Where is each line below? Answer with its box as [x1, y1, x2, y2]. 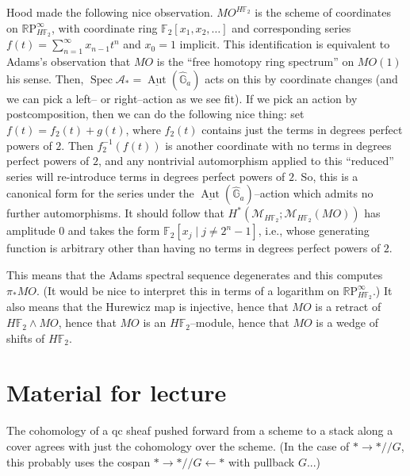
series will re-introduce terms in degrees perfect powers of [6, 167, 285, 184]
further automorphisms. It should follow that [6, 205, 224, 221]
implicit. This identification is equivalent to [179, 36, 390, 52]
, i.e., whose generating [258, 222, 370, 239]
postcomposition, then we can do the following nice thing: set [6, 106, 305, 122]
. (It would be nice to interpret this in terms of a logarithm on [36, 282, 339, 298]
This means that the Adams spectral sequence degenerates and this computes [6, 267, 383, 282]
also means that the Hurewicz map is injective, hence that [6, 298, 289, 315]
